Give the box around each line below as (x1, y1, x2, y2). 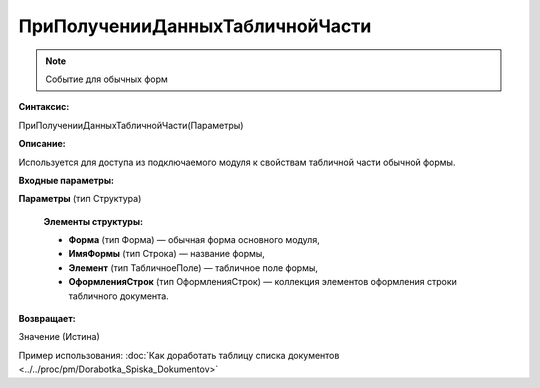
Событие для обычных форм (45, 73, 169, 85)
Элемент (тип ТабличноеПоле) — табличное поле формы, (68, 261, 319, 274)
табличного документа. (68, 290, 169, 302)
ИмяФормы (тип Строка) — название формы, (68, 248, 265, 260)
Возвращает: (18, 313, 76, 325)
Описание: (18, 138, 67, 150)
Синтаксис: (18, 101, 70, 113)
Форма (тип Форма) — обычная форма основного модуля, (68, 234, 320, 246)
